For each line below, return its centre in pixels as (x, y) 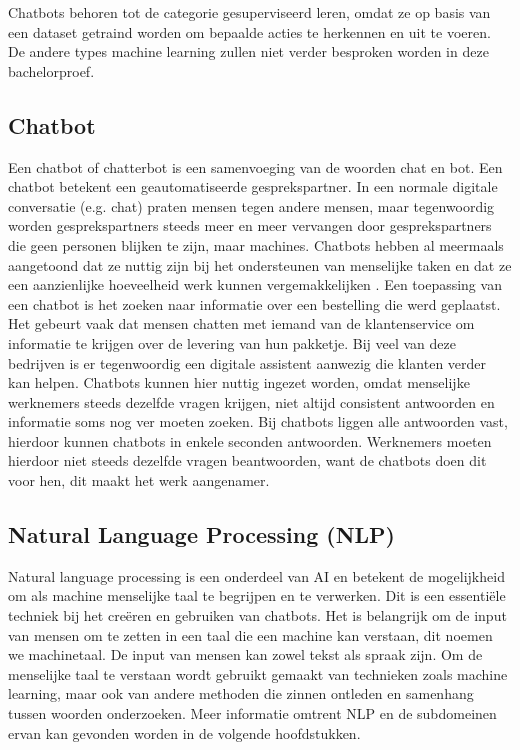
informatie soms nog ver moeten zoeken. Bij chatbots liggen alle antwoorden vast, (258, 421)
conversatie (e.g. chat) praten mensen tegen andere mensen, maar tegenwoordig (251, 205)
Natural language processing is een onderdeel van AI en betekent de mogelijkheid (256, 575)
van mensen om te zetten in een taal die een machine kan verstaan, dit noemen (250, 634)
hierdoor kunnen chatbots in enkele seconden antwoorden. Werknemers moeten (250, 440)
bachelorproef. (51, 70)
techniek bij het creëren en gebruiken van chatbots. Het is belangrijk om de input (257, 615)
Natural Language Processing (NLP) (202, 534)
